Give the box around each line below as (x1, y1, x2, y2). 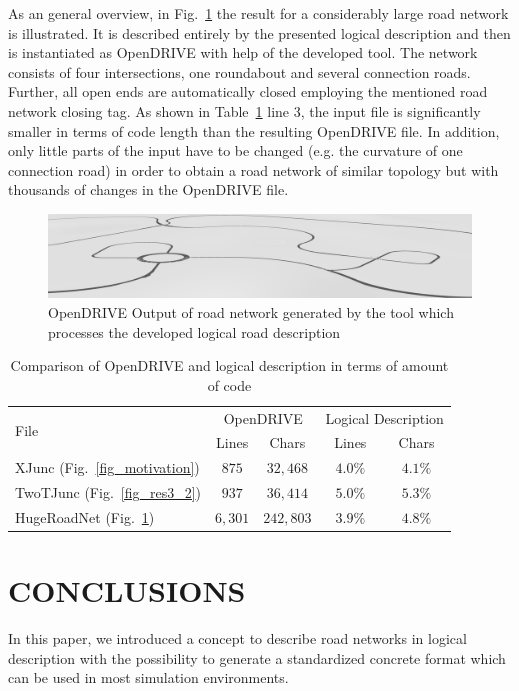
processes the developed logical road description (48, 321, 341, 342)
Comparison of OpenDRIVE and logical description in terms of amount (10, 355, 449, 376)
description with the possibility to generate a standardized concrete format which (8, 647, 506, 668)
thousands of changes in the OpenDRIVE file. (8, 179, 289, 200)
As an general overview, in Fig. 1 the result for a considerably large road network (8, 3, 509, 23)
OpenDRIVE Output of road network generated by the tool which (48, 302, 454, 322)
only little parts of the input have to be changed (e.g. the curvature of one (8, 140, 463, 161)
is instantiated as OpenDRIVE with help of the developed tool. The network (8, 42, 478, 63)
